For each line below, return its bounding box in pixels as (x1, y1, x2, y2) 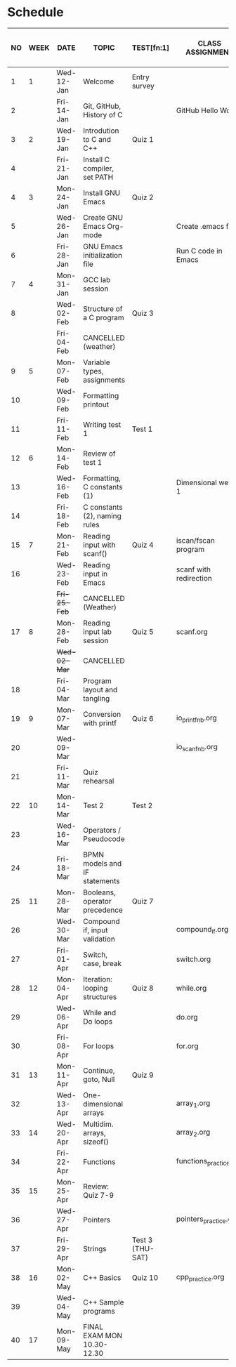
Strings (83, 1243, 107, 1253)
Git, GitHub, (83, 101, 122, 111)
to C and (83, 134, 111, 144)
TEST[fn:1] (131, 43, 170, 53)
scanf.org (176, 626, 209, 636)
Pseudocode (83, 833, 125, 843)
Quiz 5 (131, 626, 154, 636)
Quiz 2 (131, 192, 154, 202)
